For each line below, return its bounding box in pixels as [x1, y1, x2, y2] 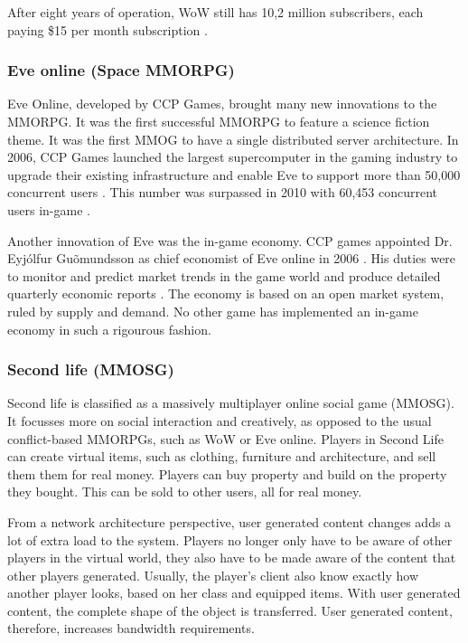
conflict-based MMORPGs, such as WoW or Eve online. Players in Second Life [7, 429, 444, 448]
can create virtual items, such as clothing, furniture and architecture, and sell [7, 447, 436, 466]
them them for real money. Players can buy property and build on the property [7, 464, 447, 483]
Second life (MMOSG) [7, 358, 174, 381]
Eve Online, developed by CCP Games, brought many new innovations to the [7, 94, 437, 113]
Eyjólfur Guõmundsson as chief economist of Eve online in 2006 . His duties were [7, 249, 456, 268]
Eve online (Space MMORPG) [7, 59, 235, 81]
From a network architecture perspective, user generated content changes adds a [7, 512, 452, 531]
